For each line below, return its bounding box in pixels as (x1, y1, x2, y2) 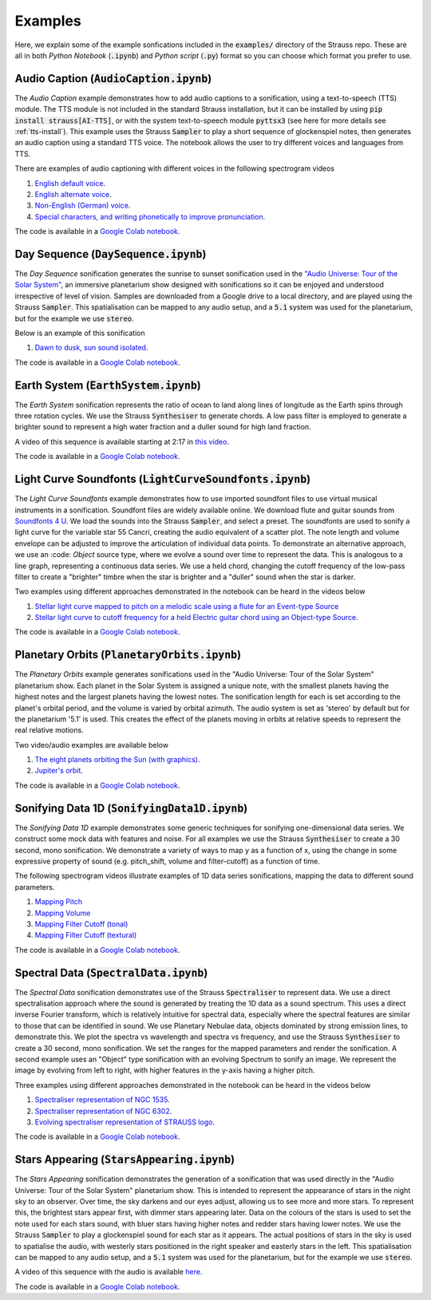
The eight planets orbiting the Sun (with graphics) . (34, 755, 200, 765)
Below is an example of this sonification (14, 328, 145, 338)
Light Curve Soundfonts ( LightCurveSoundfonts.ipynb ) (14, 472, 311, 486)
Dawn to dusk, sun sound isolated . (34, 343, 148, 353)
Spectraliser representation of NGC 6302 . (34, 1106, 172, 1116)
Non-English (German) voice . (34, 200, 131, 211)
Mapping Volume (34, 908, 91, 918)
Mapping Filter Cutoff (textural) (34, 931, 137, 940)
